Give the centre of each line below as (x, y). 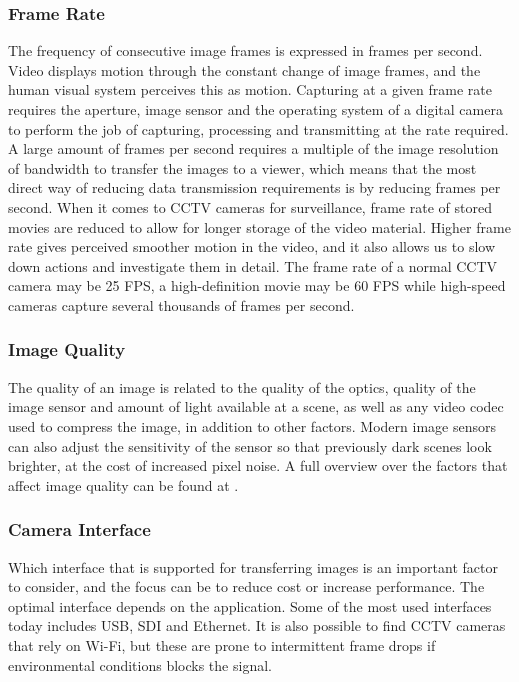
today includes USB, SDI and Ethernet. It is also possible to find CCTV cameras (257, 625)
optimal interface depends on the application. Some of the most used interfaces (250, 605)
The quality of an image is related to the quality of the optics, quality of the (242, 386)
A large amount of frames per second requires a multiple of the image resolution (253, 148)
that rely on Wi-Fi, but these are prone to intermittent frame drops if (222, 644)
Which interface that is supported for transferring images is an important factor (253, 566)
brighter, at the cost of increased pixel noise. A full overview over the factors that (258, 465)
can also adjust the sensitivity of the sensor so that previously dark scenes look (250, 445)
